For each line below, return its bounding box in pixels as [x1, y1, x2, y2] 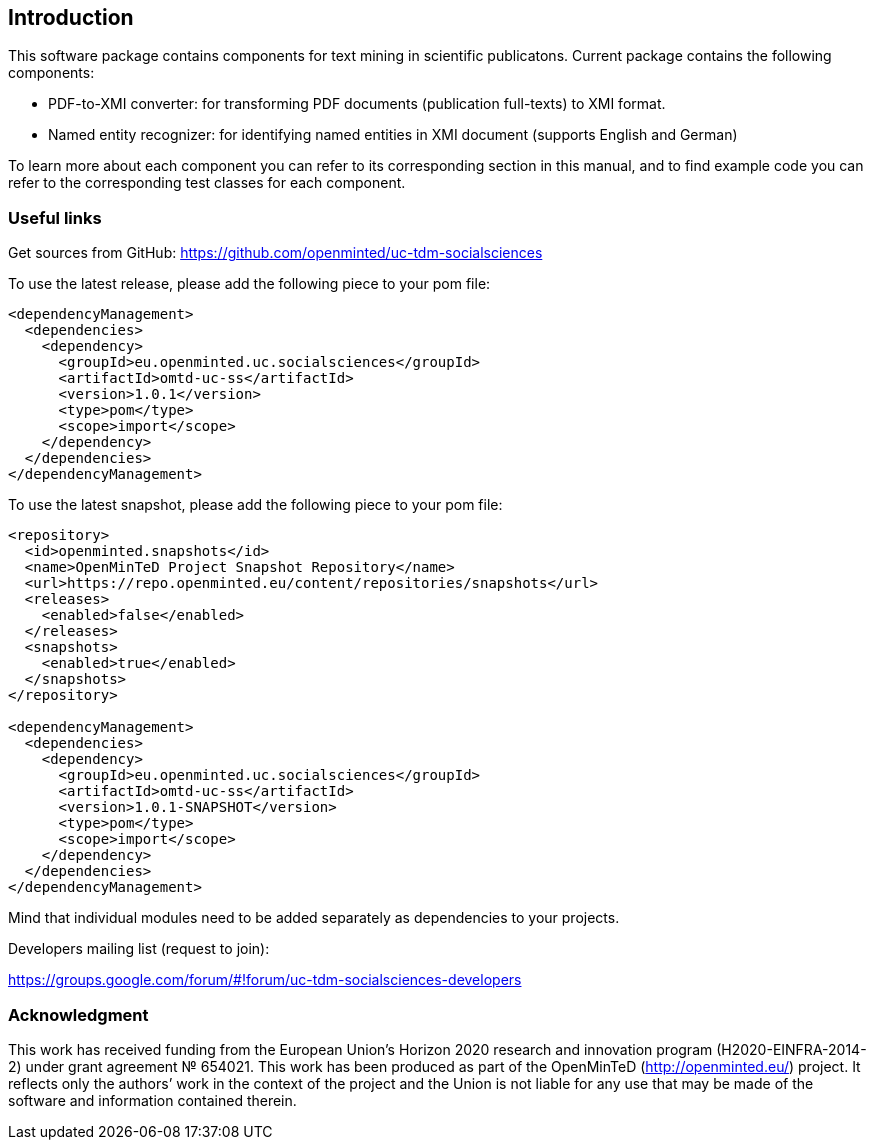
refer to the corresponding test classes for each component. [8, 174, 406, 192]
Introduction [8, 5, 134, 30]
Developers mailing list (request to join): [8, 940, 270, 958]
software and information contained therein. [8, 1091, 297, 1109]
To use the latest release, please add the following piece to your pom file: [8, 275, 491, 293]
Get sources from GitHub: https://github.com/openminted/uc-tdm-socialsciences [8, 244, 543, 262]
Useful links [8, 207, 102, 228]
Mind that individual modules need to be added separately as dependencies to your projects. [8, 909, 620, 927]
